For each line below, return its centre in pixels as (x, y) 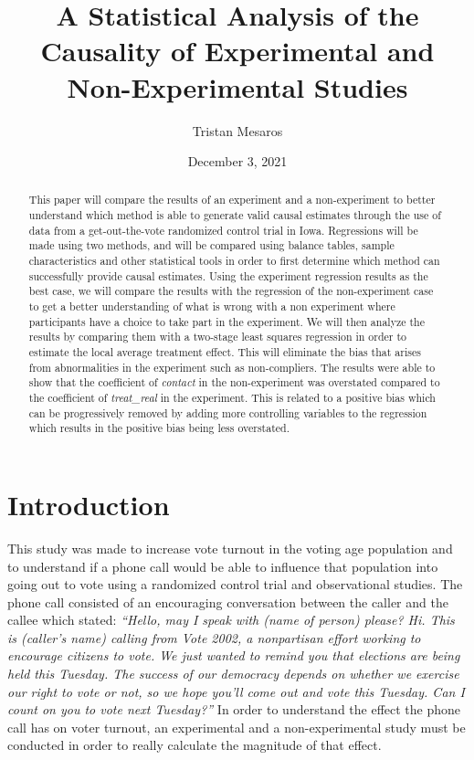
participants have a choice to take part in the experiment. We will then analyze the (226, 321)
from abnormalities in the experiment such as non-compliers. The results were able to (232, 367)
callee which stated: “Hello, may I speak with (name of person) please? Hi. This (231, 620)
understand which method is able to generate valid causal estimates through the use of (235, 215)
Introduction (89, 504)
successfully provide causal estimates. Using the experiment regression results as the (228, 275)
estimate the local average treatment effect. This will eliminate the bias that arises (225, 352)
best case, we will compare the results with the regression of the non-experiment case (231, 291)
